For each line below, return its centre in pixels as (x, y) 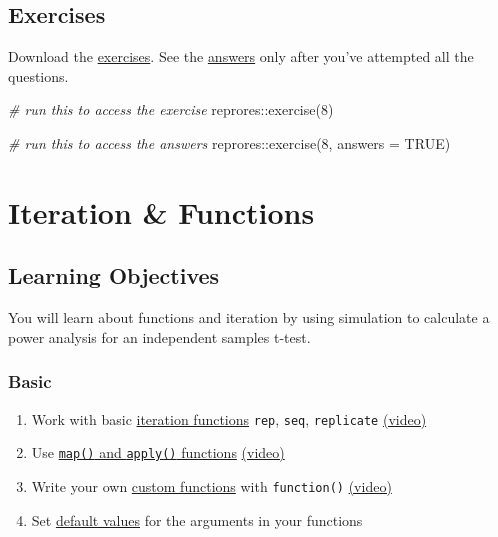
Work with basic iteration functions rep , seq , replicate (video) (229, 418)
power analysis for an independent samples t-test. (159, 336)
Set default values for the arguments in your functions (197, 519)
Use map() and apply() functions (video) (158, 452)
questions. (38, 75)
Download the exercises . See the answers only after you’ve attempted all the (241, 56)
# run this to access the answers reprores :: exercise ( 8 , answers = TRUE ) (229, 142)
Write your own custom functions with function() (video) (211, 485)
